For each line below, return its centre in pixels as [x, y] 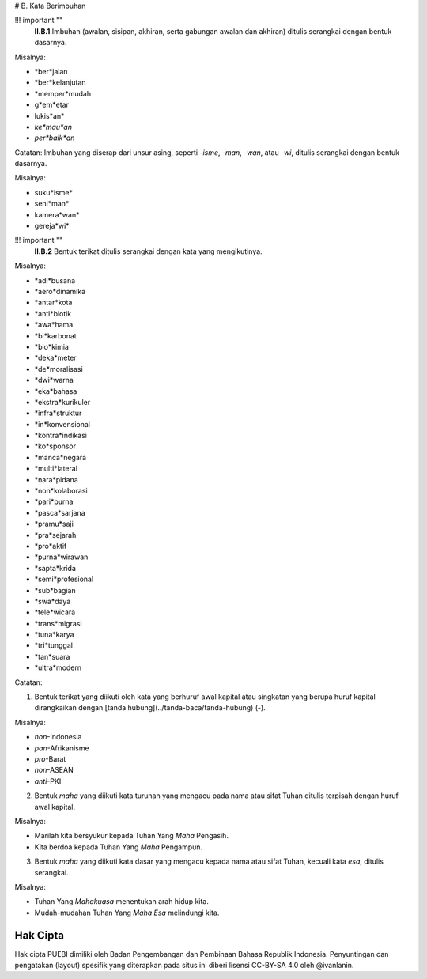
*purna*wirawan [61, 557]
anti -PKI [48, 781]
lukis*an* [49, 115]
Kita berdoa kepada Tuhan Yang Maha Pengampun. [119, 847]
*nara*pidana [56, 479]
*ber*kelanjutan [60, 82]
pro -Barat [50, 759]
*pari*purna [54, 501]
